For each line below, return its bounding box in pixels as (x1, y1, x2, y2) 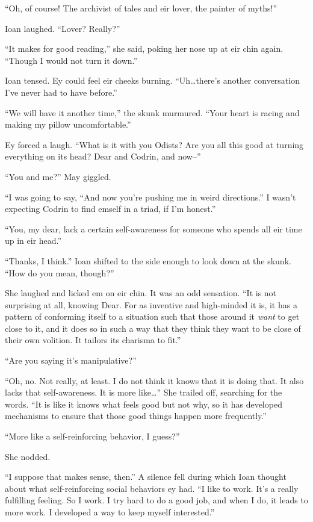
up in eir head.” (5, 234, 62, 247)
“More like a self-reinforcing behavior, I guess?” (5, 430, 180, 443)
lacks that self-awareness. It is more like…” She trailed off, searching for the (5, 386, 282, 399)
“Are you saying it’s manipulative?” (5, 354, 137, 367)
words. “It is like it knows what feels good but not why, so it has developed (5, 397, 282, 410)
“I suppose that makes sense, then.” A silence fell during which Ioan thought (5, 470, 287, 483)
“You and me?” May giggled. (5, 170, 111, 182)
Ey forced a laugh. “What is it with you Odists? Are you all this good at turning (5, 138, 304, 151)
